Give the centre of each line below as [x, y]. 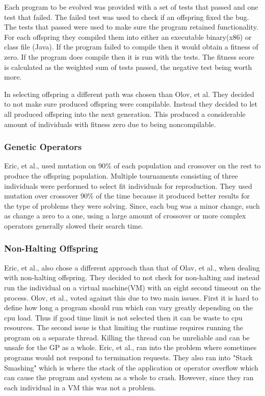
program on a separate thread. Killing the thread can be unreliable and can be [127, 337]
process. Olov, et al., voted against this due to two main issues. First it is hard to [131, 297]
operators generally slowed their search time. [74, 225]
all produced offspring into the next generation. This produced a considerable [125, 114]
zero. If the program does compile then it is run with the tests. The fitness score [129, 56]
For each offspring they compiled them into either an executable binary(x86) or [128, 36]
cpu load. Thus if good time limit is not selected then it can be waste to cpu [123, 317]
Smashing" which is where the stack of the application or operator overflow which [131, 367]
